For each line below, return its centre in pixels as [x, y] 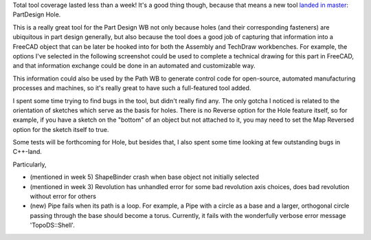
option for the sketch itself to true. [61, 129]
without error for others [63, 197]
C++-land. [27, 152]
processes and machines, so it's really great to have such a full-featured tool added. [132, 88]
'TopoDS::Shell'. [52, 225]
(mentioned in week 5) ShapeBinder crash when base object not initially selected [144, 177]
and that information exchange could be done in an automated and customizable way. [134, 66]
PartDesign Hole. [37, 14]
